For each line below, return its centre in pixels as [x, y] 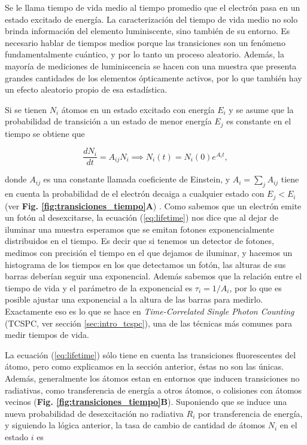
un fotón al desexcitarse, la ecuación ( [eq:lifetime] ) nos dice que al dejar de [142, 217]
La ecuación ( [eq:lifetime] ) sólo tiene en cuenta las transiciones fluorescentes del [151, 354]
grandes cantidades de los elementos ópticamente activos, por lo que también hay [153, 77]
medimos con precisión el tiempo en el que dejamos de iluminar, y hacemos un [149, 253]
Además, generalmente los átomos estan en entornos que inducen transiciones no [152, 378]
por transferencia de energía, [250, 413]
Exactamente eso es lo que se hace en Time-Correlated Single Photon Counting [150, 311]
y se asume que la [261, 109]
